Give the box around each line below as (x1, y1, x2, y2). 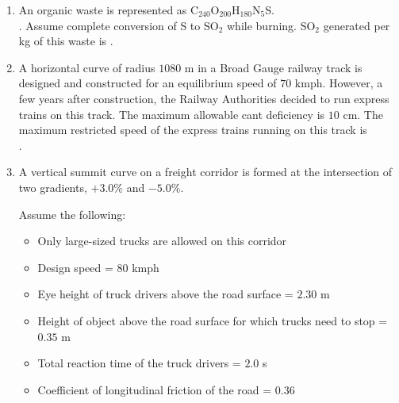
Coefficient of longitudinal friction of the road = (37, 381, 272, 397)
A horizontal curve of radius (18, 59, 155, 75)
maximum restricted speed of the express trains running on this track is (18, 121, 367, 138)
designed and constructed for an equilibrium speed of (18, 75, 277, 91)
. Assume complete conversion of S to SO (18, 17, 219, 33)
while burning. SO (227, 17, 316, 33)
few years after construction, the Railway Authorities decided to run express (18, 90, 389, 106)
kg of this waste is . (18, 33, 113, 49)
